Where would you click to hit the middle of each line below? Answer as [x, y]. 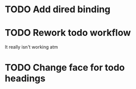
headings [25, 79]
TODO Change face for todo [65, 68]
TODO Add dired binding [58, 9]
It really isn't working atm [31, 47]
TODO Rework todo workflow [68, 33]
